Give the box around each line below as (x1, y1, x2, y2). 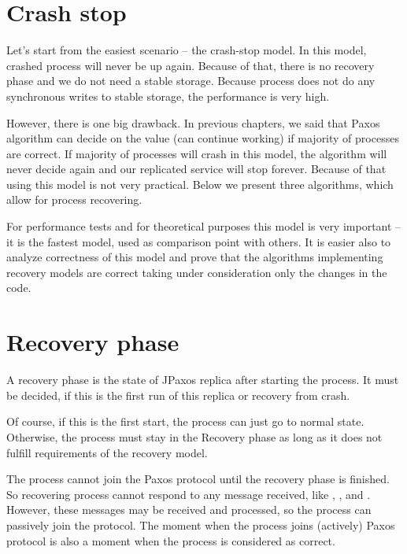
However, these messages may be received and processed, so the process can (6, 501, 372, 518)
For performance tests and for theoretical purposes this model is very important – (6, 218, 401, 235)
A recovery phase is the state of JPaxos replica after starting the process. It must (6, 371, 399, 388)
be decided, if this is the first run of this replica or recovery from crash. (6, 386, 350, 403)
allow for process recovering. (6, 191, 142, 208)
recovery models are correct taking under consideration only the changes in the (6, 264, 387, 280)
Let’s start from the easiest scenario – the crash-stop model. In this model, (6, 42, 367, 58)
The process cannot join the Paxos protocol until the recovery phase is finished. (6, 471, 390, 487)
